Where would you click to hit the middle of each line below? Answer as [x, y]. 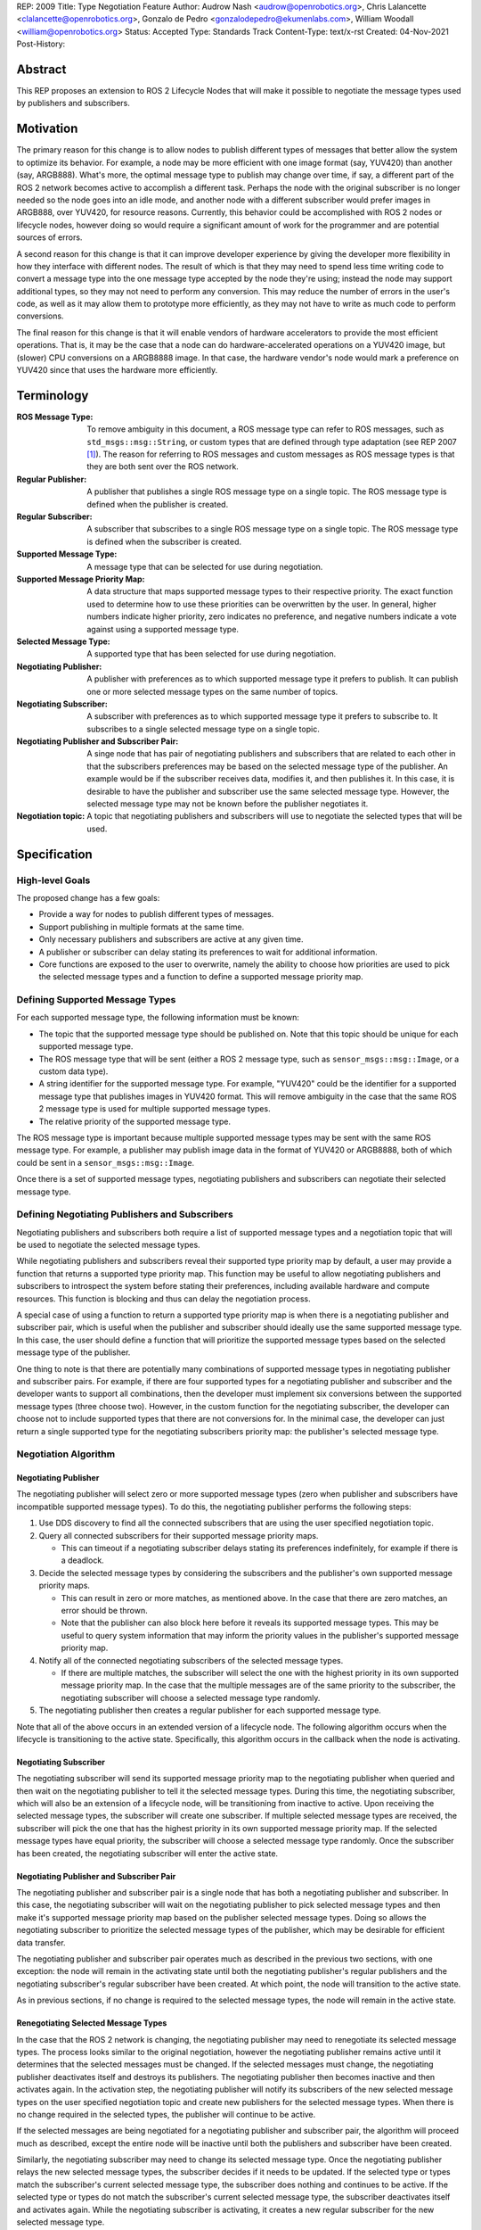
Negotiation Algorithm [66, 1454]
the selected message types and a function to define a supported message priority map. [201, 977]
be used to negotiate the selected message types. [108, 1245]
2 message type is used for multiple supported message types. [155, 1109]
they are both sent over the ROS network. [163, 467]
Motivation [47, 129]
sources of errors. [49, 237]
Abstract [41, 69]
